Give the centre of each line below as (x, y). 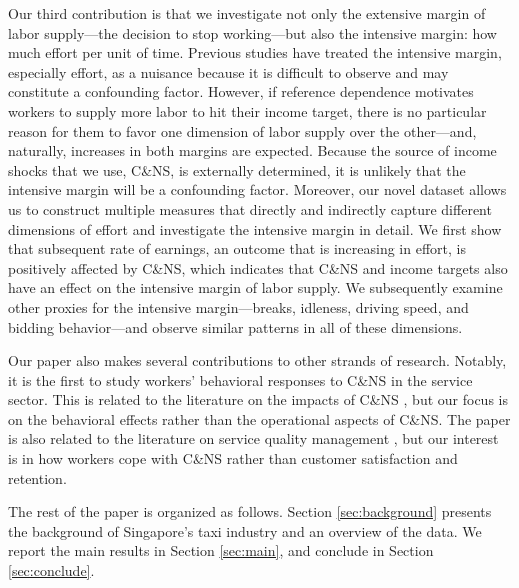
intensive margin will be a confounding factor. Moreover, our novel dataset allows (257, 189)
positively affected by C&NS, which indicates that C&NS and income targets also (258, 267)
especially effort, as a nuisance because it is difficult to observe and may (228, 71)
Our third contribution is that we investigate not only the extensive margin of (247, 13)
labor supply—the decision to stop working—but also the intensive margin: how (252, 32)
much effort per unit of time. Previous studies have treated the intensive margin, (255, 52)
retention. (37, 477)
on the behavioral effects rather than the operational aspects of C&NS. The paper (259, 418)
